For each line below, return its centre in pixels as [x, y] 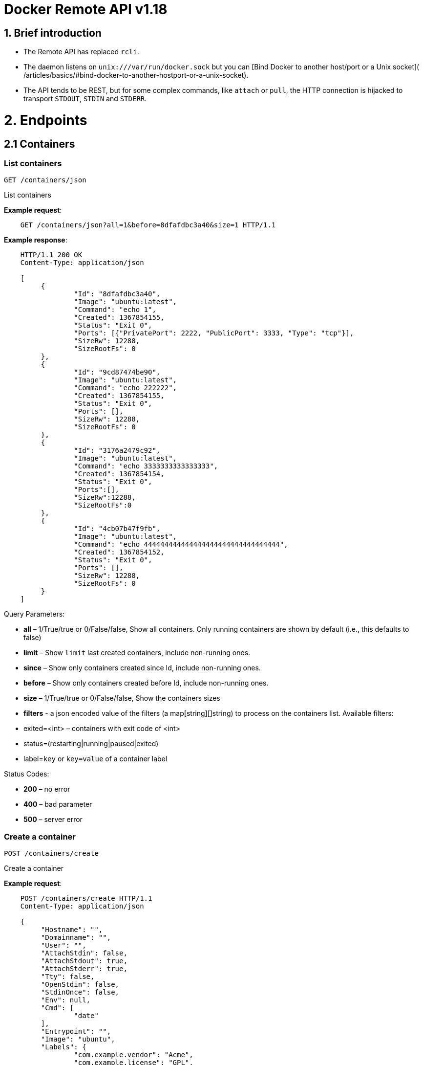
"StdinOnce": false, [80, 992]
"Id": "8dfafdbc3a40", [117, 294]
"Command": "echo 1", [115, 310]
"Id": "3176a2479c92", [117, 451]
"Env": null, [66, 1000]
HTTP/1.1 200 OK [51, 255]
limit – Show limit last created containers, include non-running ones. [137, 653]
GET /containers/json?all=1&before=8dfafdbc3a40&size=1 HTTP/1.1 [148, 225]
